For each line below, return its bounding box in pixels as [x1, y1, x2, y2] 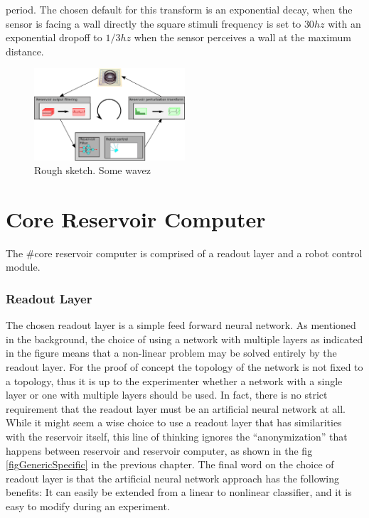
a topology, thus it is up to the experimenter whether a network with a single [6, 373, 343, 388]
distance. [6, 43, 44, 58]
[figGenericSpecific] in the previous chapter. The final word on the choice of [6, 457, 334, 472]
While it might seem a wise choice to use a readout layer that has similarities [6, 415, 342, 430]
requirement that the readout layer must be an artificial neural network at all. [6, 401, 346, 416]
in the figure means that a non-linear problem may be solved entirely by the [6, 345, 337, 360]
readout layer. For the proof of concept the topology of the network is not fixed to [6, 360, 363, 374]
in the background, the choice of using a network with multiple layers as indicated [6, 331, 363, 346]
